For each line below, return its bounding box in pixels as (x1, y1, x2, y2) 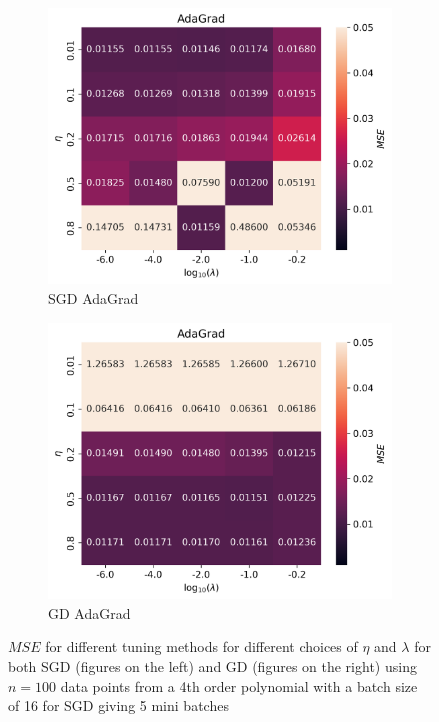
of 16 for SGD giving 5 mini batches (8, 695, 229, 716)
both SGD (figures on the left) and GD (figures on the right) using (8, 655, 417, 676)
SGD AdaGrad (48, 288, 139, 309)
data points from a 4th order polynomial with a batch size (60, 675, 418, 696)
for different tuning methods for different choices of (45, 636, 358, 657)
